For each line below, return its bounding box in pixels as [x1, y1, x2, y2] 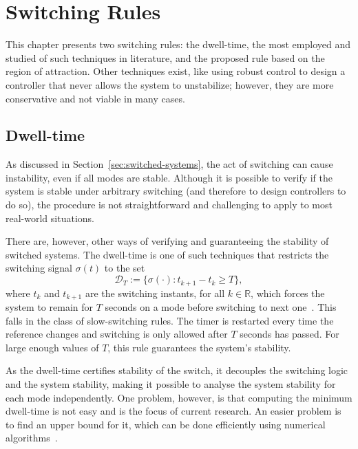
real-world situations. [6, 210, 94, 225]
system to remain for [6, 299, 93, 314]
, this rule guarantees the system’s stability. [107, 340, 291, 354]
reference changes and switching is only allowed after [6, 327, 228, 341]
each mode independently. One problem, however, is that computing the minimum [6, 390, 352, 404]
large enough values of [6, 340, 99, 354]
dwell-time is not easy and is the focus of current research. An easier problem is [6, 404, 341, 418]
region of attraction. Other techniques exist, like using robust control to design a [6, 64, 346, 78]
